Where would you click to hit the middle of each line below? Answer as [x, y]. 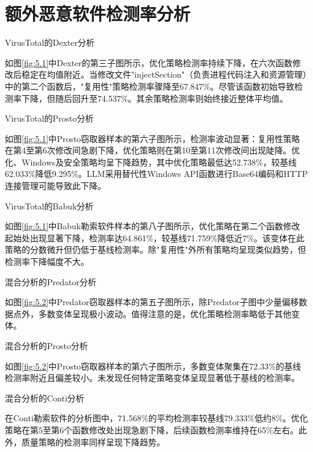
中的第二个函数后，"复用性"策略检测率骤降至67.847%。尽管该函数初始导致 [150, 86]
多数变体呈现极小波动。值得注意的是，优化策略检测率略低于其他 [165, 313]
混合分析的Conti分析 [45, 398]
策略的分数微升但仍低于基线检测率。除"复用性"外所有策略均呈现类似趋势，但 [156, 249]
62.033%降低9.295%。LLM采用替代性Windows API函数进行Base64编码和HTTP [156, 174]
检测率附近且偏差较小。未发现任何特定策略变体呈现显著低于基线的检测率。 [152, 378]
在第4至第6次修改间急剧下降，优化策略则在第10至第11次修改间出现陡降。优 [152, 150]
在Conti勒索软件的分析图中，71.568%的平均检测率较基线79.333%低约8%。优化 [156, 418]
